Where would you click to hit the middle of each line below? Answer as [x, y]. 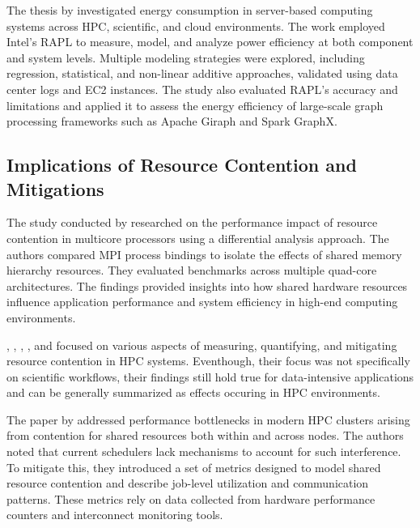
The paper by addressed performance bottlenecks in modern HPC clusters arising [208, 419]
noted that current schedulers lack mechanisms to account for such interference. [204, 451]
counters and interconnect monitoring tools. [115, 515]
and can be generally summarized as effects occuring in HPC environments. [193, 392]
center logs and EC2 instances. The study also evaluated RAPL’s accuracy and [202, 89]
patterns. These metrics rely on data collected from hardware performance [191, 498]
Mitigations [55, 188]
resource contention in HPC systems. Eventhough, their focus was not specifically [208, 361]
